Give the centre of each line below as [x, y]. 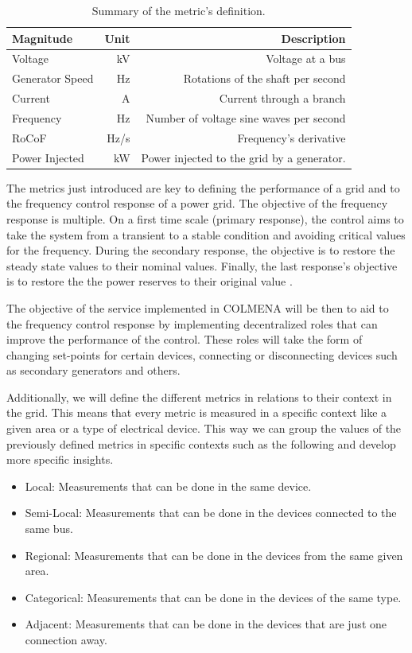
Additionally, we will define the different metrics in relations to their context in [199, 396]
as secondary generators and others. [93, 370]
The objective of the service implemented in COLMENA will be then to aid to [198, 307]
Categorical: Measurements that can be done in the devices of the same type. [213, 597]
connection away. [66, 639]
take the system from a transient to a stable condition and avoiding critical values [206, 234]
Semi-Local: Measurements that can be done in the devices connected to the [211, 513]
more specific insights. [60, 459]
